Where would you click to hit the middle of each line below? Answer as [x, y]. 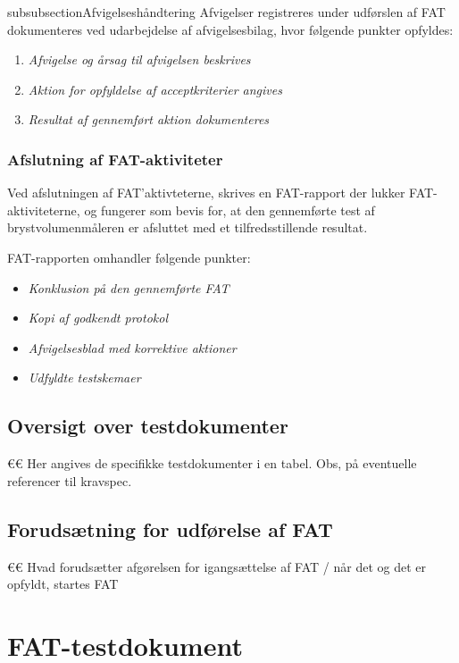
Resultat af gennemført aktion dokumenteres [149, 119]
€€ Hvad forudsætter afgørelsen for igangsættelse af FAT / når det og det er [217, 566]
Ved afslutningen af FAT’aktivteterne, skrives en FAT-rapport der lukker [206, 193]
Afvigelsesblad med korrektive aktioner [132, 347]
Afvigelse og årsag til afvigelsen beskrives [139, 59]
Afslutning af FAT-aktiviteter [115, 159]
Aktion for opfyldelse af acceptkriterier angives [155, 89]
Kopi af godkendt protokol [98, 318]
